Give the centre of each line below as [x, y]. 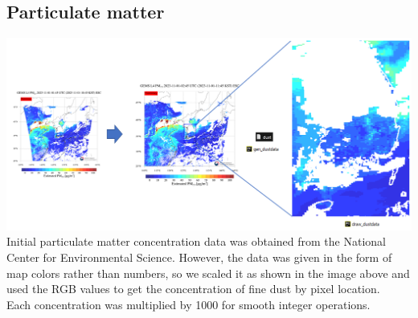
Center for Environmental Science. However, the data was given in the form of [199, 257]
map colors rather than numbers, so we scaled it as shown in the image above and [208, 273]
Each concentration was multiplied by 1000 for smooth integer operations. [189, 304]
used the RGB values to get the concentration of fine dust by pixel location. [193, 289]
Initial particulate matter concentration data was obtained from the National [196, 241]
